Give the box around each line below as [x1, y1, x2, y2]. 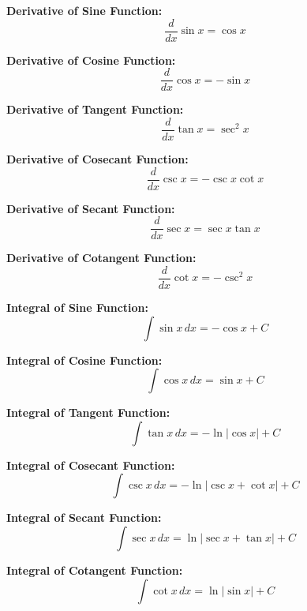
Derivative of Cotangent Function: [6, 249, 197, 266]
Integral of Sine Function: [6, 298, 149, 315]
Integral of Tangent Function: [6, 404, 170, 421]
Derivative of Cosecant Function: [6, 150, 189, 167]
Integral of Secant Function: [6, 509, 162, 526]
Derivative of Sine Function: [6, 2, 163, 18]
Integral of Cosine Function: [6, 351, 163, 368]
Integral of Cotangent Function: [6, 561, 183, 578]
